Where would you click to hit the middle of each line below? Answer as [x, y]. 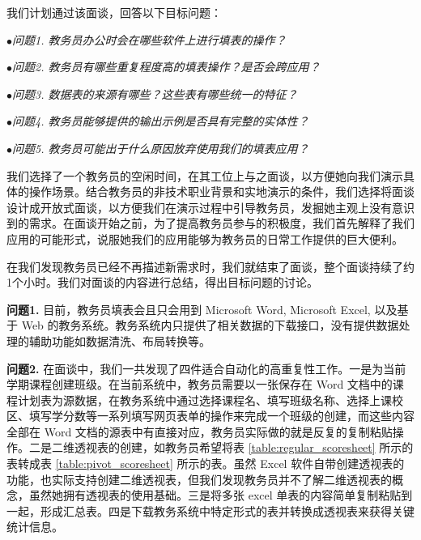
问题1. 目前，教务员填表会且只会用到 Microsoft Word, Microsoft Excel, [189, 309]
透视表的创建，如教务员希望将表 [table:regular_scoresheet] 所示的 [244, 447]
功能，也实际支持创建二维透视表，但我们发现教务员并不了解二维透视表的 [199, 479]
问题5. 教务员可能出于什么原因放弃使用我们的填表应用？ [161, 148]
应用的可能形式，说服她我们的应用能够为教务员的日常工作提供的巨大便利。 [205, 238]
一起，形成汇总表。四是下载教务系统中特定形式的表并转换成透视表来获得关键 [210, 510]
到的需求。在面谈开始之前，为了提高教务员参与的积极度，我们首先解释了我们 [210, 223]
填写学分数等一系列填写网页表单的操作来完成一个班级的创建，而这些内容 [221, 416]
